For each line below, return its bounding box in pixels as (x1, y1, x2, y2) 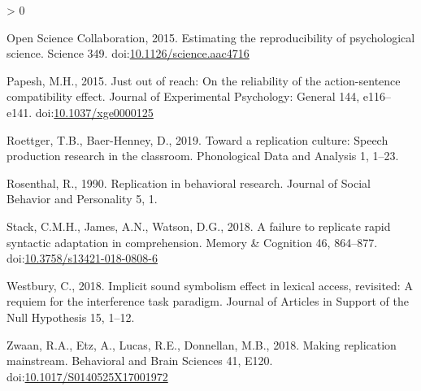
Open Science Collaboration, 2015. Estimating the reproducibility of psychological (7, 28, 415, 46)
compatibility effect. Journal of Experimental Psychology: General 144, (7, 88, 360, 105)
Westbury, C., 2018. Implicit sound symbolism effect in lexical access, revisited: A (7, 276, 413, 293)
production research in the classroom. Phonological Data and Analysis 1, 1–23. (7, 147, 399, 164)
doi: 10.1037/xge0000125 (35, 103, 154, 120)
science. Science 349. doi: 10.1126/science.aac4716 (7, 45, 250, 62)
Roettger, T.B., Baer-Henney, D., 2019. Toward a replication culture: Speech (7, 131, 388, 148)
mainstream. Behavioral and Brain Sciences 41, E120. (7, 352, 273, 369)
